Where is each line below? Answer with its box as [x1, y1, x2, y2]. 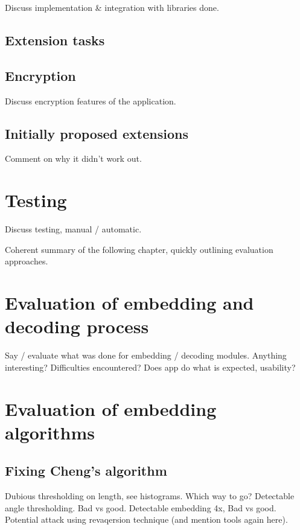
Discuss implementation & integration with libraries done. [5, 1, 219, 13]
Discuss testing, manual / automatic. [5, 223, 142, 235]
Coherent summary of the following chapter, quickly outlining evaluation [5, 243, 273, 255]
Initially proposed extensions [5, 124, 188, 142]
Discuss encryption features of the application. [5, 94, 176, 107]
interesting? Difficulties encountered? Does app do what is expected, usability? [5, 360, 296, 373]
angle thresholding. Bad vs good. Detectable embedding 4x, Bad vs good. [5, 501, 276, 514]
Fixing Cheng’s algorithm [5, 461, 167, 480]
